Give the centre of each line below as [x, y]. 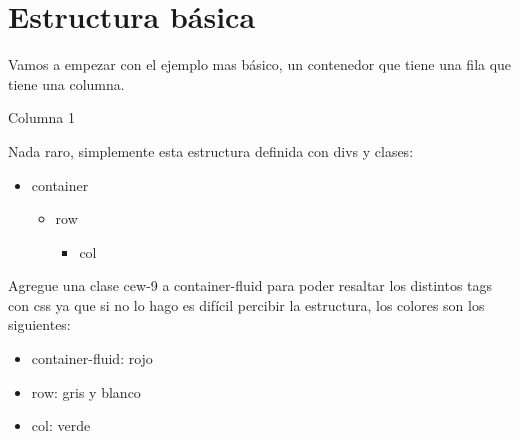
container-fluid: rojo [92, 358]
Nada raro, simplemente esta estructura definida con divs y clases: [211, 150]
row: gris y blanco [86, 391]
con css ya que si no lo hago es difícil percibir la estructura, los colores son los [246, 304]
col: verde [61, 425]
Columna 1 [41, 117]
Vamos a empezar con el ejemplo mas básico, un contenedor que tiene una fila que [260, 64]
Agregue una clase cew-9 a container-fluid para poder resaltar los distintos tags [250, 285]
